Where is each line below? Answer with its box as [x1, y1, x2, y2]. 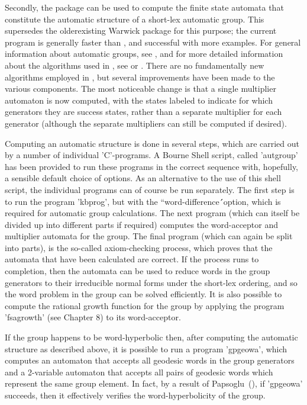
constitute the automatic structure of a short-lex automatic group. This [5, 12, 264, 25]
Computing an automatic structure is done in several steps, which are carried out [5, 137, 299, 149]
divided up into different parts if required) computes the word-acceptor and [5, 218, 279, 230]
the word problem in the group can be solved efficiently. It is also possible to [5, 288, 282, 300]
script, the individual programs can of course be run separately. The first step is [5, 183, 295, 195]
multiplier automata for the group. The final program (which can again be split [5, 230, 293, 242]
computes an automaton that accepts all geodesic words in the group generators [5, 354, 295, 367]
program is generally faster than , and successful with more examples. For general [5, 36, 301, 48]
